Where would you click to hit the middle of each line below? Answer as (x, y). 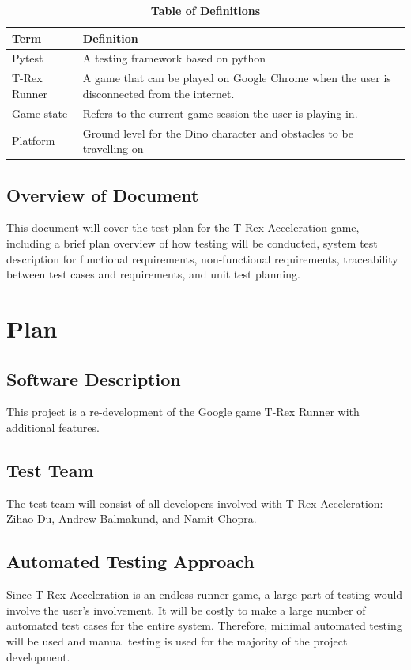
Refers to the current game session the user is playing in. (220, 113)
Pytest (28, 58)
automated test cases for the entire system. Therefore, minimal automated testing (204, 625)
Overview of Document (103, 194)
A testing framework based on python (174, 58)
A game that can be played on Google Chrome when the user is (237, 78)
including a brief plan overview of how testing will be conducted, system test (192, 243)
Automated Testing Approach (130, 561)
